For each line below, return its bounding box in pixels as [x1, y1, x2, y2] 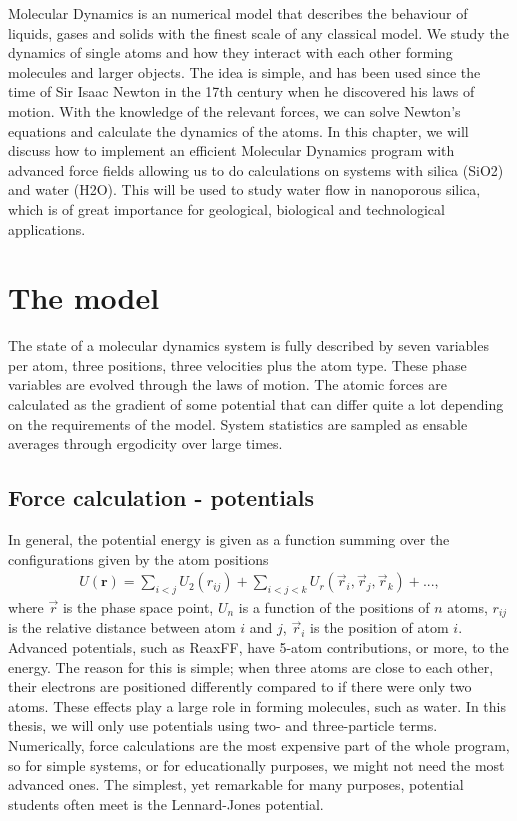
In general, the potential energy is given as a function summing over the [8, 529, 450, 550]
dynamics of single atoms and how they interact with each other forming [8, 42, 453, 63]
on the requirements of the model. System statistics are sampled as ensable [8, 413, 468, 434]
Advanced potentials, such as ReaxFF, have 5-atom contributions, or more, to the [8, 637, 509, 658]
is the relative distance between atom [8, 617, 236, 638]
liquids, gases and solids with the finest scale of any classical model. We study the [8, 22, 509, 43]
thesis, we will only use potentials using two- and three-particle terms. [8, 715, 438, 736]
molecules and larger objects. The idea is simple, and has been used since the [8, 61, 481, 82]
